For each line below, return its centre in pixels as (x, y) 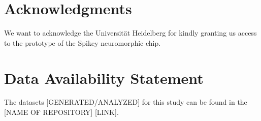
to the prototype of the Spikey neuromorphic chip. (83, 42)
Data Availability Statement (104, 78)
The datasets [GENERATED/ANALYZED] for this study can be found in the (126, 102)
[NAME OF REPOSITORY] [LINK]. (61, 112)
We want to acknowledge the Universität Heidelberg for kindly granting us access (130, 33)
